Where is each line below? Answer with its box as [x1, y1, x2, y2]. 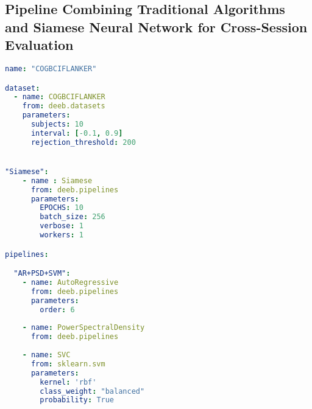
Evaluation [5, 35, 74, 54]
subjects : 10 [30, 120, 83, 129]
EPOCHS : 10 [40, 203, 83, 212]
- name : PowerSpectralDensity [22, 323, 145, 332]
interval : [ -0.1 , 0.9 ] [30, 128, 123, 138]
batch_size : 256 [40, 212, 105, 222]
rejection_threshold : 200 [30, 138, 136, 147]
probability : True [40, 396, 115, 405]
